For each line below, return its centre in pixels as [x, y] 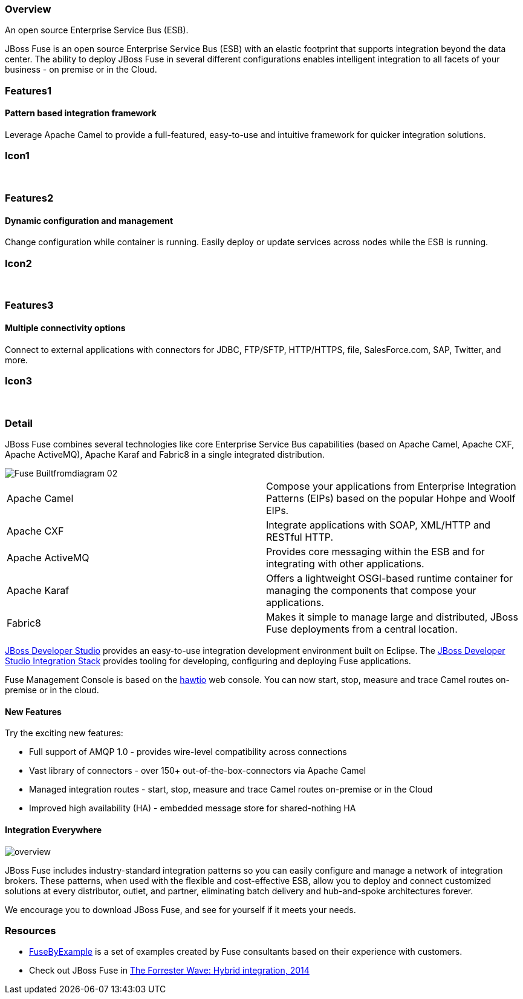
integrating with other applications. [345, 564]
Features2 [29, 198]
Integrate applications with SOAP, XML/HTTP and [378, 525]
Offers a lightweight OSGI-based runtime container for [389, 579]
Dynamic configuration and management [89, 220]
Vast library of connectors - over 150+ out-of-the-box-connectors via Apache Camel [198, 771]
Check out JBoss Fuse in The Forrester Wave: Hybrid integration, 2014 [169, 971]
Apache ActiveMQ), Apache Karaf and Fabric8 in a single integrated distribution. [165, 455]
